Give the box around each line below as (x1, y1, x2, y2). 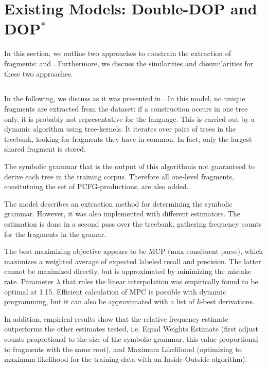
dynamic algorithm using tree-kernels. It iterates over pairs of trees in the (4, 123, 236, 134)
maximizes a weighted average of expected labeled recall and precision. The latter (4, 255, 261, 266)
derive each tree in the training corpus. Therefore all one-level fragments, (4, 171, 234, 181)
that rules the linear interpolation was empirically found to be (62, 275, 258, 286)
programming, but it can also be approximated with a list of (4, 296, 194, 307)
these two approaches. (4, 68, 73, 79)
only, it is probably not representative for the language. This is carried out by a (4, 113, 255, 124)
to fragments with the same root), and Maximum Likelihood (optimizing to (4, 343, 242, 354)
